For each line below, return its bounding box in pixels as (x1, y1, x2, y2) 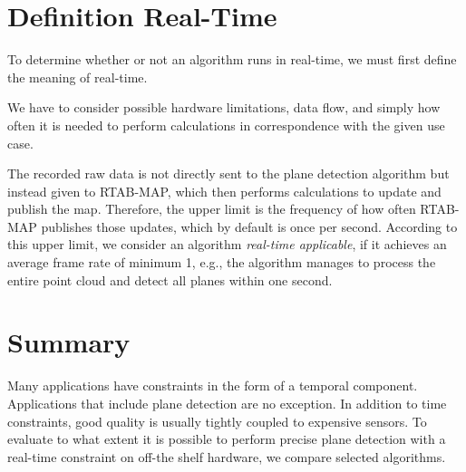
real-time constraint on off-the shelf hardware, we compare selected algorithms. (7, 447, 446, 466)
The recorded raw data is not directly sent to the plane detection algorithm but (7, 164, 450, 183)
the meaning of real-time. (7, 67, 148, 86)
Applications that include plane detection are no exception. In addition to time (7, 393, 447, 412)
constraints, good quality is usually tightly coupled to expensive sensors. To (7, 411, 427, 430)
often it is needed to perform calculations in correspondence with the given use (7, 115, 445, 134)
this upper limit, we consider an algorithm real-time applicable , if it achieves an (7, 235, 447, 254)
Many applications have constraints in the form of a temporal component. (7, 376, 418, 395)
